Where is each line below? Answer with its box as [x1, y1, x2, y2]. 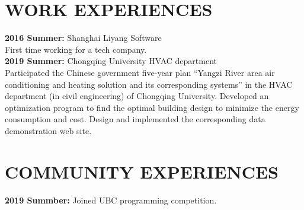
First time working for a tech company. [5, 43, 147, 55]
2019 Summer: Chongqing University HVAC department [5, 55, 217, 67]
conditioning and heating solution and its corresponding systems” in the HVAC [5, 78, 293, 90]
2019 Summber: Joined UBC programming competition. [5, 193, 217, 206]
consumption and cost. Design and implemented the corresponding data [5, 113, 265, 125]
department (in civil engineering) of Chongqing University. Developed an [5, 90, 269, 102]
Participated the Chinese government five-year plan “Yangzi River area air [5, 66, 275, 78]
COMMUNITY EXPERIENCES [5, 159, 279, 183]
